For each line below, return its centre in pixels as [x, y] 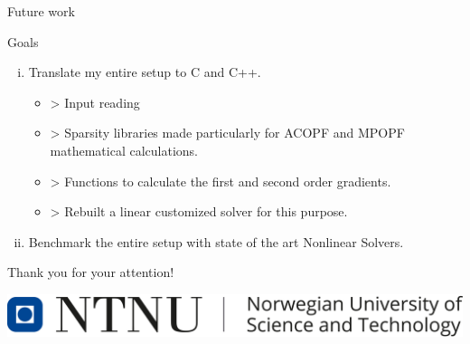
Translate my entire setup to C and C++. [145, 72]
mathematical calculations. [124, 150]
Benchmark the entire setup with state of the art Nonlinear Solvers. [216, 241]
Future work [41, 11]
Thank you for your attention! [91, 272]
